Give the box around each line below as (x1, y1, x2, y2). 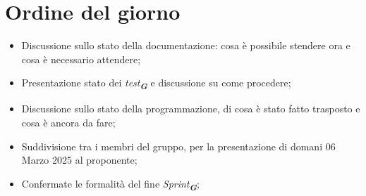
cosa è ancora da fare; (21, 115, 116, 130)
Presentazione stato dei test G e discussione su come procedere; (21, 75, 291, 93)
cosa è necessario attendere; (21, 51, 141, 66)
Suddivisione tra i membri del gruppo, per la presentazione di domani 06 (21, 138, 336, 153)
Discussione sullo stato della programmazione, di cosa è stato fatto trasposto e (21, 101, 360, 116)
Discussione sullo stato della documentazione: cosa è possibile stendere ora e (21, 38, 350, 53)
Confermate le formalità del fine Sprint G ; (21, 176, 200, 193)
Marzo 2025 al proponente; (21, 152, 138, 167)
